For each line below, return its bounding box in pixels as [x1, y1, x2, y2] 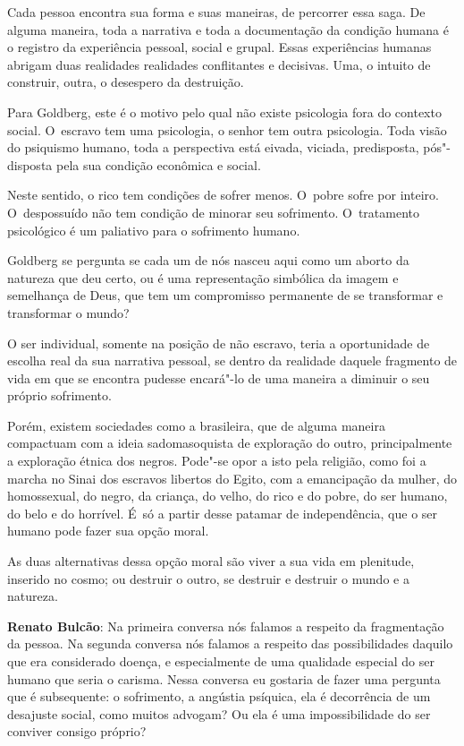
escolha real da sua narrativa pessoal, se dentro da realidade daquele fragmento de [7, 351, 458, 370]
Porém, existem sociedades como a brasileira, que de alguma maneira [7, 416, 385, 434]
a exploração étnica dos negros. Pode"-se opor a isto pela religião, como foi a [7, 451, 426, 470]
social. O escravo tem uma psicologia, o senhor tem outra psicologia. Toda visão [7, 120, 447, 139]
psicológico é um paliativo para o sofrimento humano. [7, 220, 300, 239]
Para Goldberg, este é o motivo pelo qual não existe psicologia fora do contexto [7, 102, 442, 121]
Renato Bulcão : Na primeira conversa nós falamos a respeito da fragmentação [7, 616, 444, 635]
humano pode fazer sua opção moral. [7, 521, 209, 540]
